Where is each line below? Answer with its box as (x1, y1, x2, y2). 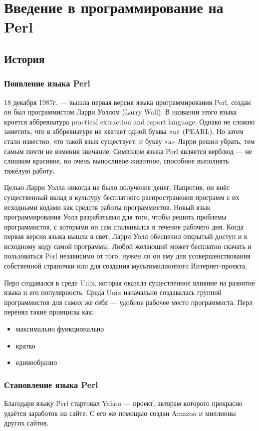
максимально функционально (15, 323, 104, 334)
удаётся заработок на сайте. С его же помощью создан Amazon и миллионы (4, 407, 236, 418)
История (4, 50, 45, 66)
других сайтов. (4, 417, 49, 428)
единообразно (15, 357, 57, 367)
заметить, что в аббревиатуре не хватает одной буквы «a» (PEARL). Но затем (4, 126, 244, 136)
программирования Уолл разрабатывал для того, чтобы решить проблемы (4, 211, 227, 222)
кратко (15, 340, 35, 350)
